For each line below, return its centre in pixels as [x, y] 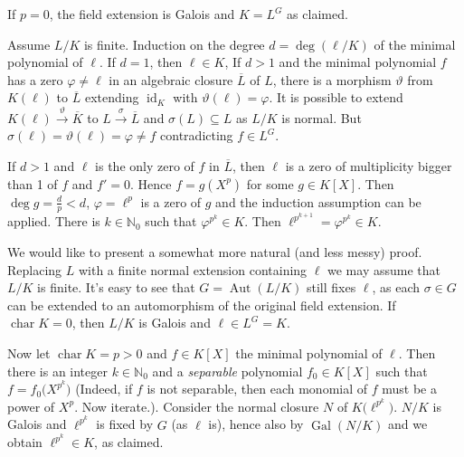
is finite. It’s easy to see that [116, 287]
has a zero [35, 79]
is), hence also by [256, 424]
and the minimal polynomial [358, 62]
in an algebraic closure [171, 79]
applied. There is [54, 221]
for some [270, 183]
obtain [25, 442]
